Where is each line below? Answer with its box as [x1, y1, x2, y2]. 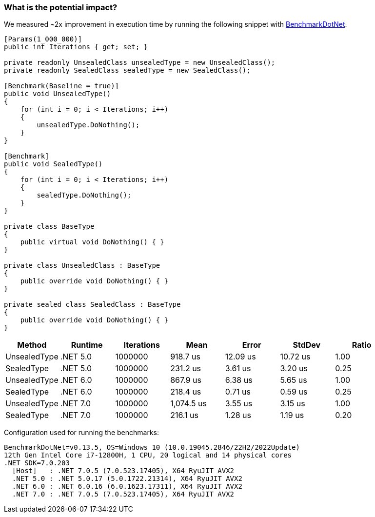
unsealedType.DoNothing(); [37, 121, 140, 129]
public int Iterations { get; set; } [4, 43, 148, 51]
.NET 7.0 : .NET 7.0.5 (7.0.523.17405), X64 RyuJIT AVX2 [12, 490, 235, 498]
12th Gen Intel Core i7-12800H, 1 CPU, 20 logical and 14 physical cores [4, 451, 292, 459]
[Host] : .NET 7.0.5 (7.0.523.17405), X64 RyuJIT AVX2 [12, 467, 235, 475]
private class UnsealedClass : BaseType [4, 261, 160, 270]
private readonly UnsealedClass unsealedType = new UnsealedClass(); [4, 59, 276, 67]
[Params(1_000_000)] [4, 35, 82, 43]
